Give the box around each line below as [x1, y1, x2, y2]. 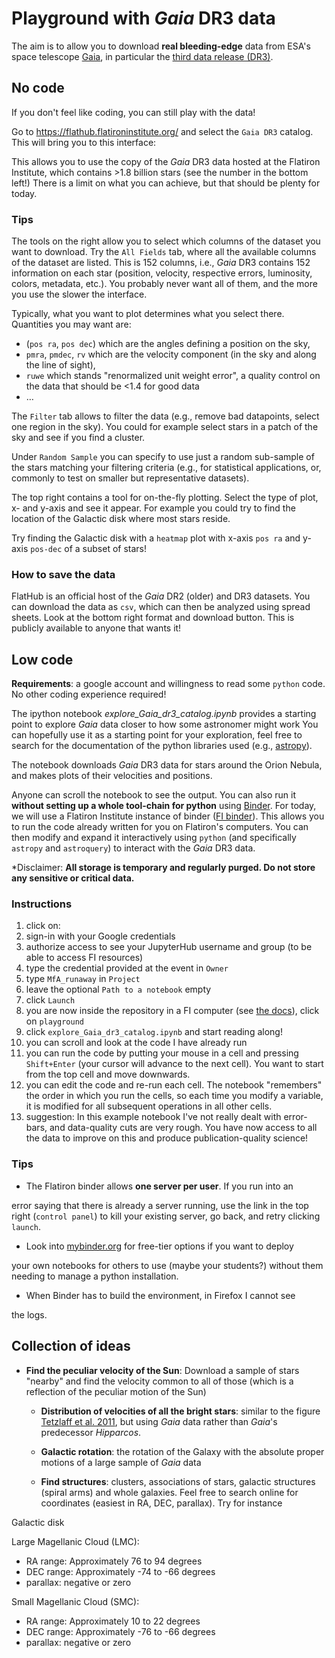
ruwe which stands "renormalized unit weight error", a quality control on [25, 370, 321, 382]
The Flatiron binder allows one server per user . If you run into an [25, 1180, 294, 1192]
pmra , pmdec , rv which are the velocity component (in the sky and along [25, 348, 317, 361]
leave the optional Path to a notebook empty [25, 983, 212, 996]
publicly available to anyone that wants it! [11, 622, 182, 634]
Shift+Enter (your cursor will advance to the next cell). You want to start [25, 1058, 324, 1070]
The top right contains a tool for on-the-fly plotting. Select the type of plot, [11, 492, 319, 504]
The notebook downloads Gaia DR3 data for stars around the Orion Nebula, [11, 759, 323, 771]
